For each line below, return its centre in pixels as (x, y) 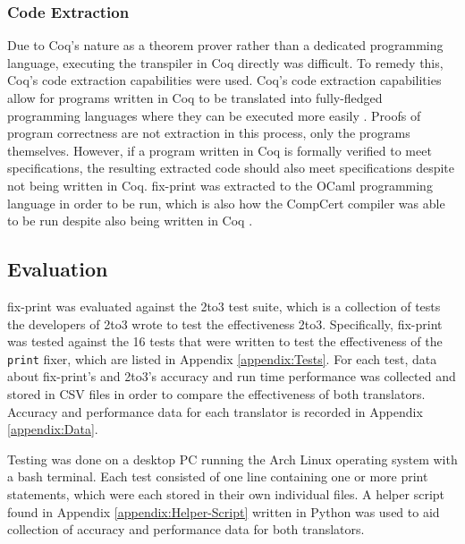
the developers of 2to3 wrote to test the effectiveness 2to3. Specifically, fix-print (225, 323)
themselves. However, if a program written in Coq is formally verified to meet (220, 150)
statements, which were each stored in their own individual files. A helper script (226, 493)
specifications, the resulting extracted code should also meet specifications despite (231, 168)
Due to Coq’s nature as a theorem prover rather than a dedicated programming (225, 45)
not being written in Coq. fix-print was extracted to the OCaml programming (220, 185)
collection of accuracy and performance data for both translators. (186, 529)
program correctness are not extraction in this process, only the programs (209, 133)
